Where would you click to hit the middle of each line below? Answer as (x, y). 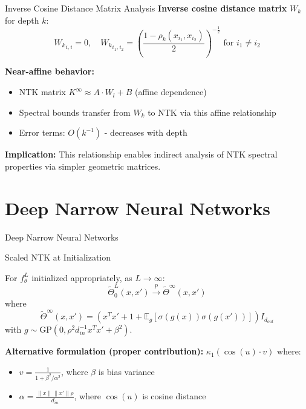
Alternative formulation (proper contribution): (104, 351)
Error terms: (42, 132)
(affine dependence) (171, 92)
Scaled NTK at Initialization (58, 257)
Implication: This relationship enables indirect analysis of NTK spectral (141, 154)
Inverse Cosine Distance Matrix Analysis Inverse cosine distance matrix (146, 8)
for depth (22, 20)
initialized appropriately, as (82, 277)
